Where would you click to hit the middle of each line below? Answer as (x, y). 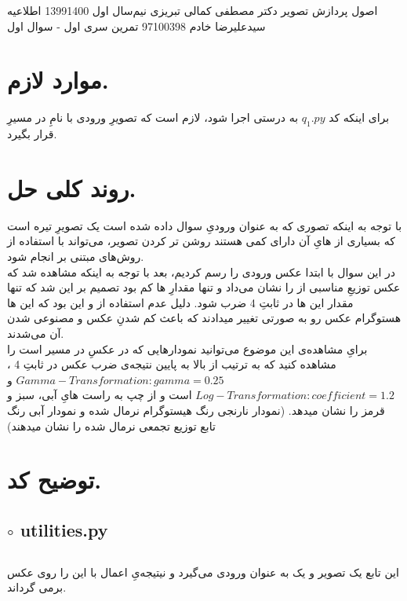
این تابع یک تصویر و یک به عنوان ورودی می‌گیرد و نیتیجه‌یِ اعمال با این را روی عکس (203, 572)
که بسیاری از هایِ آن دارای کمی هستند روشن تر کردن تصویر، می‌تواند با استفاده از (201, 241)
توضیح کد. (55, 480)
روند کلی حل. (72, 187)
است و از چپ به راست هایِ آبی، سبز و (100, 395)
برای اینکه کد (359, 117)
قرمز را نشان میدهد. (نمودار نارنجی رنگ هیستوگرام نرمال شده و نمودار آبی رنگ (196, 410)
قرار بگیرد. (32, 134)
